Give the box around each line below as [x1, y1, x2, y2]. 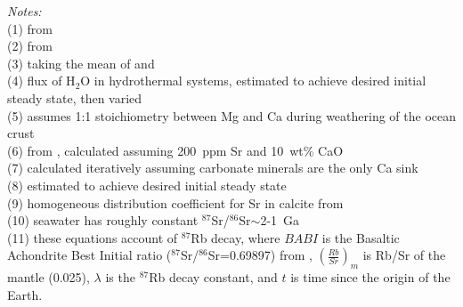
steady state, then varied [7, 88, 142, 107]
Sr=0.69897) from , [207, 246, 313, 264]
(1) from [7, 19, 53, 37]
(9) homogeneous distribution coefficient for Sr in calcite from [7, 193, 344, 212]
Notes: [7, 2, 42, 20]
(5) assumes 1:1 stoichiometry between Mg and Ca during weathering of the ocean [7, 106, 456, 125]
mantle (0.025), [7, 268, 90, 287]
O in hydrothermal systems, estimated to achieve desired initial [80, 71, 426, 90]
